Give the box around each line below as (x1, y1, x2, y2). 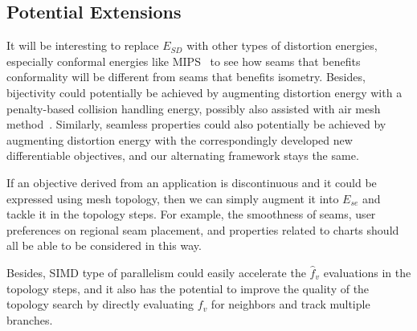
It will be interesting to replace (6, 37, 159, 54)
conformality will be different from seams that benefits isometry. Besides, (6, 68, 366, 85)
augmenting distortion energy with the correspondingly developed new (6, 131, 353, 148)
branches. (6, 311, 53, 328)
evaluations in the (323, 264, 411, 280)
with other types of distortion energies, (186, 37, 378, 54)
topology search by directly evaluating (6, 296, 194, 313)
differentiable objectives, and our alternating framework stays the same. (6, 147, 359, 164)
